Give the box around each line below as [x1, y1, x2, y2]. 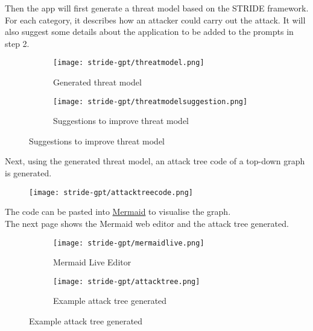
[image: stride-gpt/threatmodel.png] [53, 58, 204, 67]
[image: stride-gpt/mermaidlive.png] [53, 238, 204, 247]
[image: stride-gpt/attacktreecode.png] [29, 188, 194, 197]
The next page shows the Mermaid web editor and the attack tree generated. [5, 217, 289, 229]
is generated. [5, 167, 52, 179]
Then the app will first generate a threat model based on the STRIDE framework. [5, 2, 309, 14]
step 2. [5, 37, 30, 49]
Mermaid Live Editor [53, 256, 131, 268]
